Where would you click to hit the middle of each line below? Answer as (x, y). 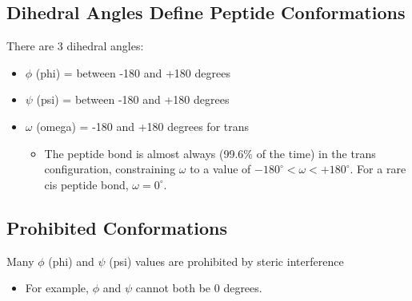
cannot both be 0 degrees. (199, 288)
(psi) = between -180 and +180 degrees (133, 99)
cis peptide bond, (86, 184)
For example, (57, 288)
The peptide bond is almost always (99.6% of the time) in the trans (210, 153)
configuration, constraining (110, 169)
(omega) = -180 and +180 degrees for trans (143, 126)
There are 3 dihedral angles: (75, 46)
